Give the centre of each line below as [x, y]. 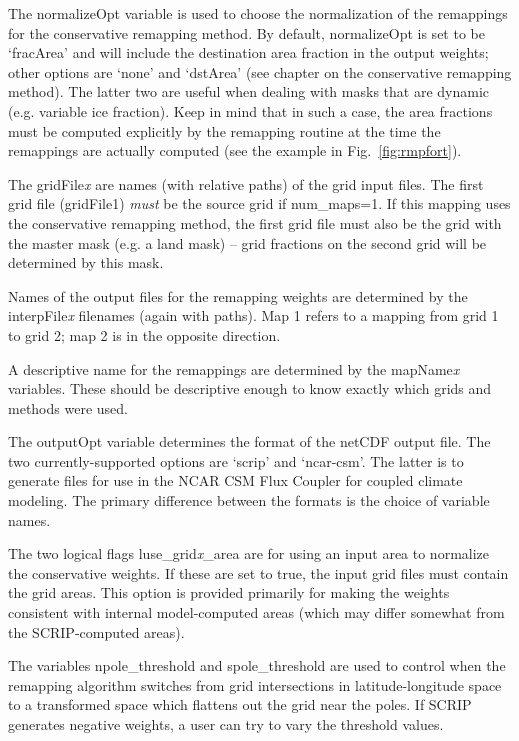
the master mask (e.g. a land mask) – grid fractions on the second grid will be [247, 242]
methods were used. [68, 407]
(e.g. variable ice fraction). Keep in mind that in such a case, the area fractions [250, 110]
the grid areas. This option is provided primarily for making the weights [229, 592]
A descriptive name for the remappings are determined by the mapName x [234, 368]
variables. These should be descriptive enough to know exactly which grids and [250, 388]
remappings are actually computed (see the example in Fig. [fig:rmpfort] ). [235, 150]
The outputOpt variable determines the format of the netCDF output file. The [249, 441]
